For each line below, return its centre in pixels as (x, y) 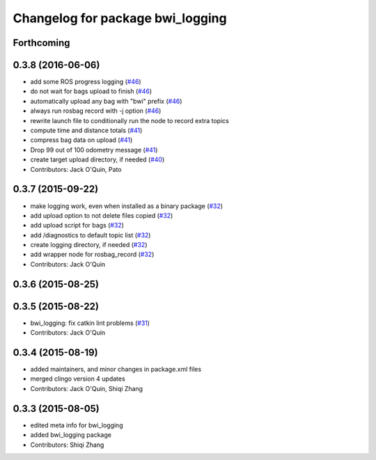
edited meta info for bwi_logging (77, 425)
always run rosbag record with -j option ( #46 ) (96, 111)
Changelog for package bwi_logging (120, 18)
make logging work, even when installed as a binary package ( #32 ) (126, 206)
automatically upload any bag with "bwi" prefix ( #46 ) (106, 101)
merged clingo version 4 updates (78, 379)
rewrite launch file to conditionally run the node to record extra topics (130, 120)
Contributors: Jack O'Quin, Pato (76, 169)
